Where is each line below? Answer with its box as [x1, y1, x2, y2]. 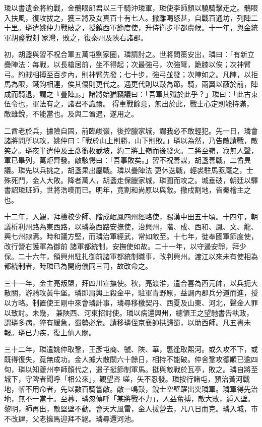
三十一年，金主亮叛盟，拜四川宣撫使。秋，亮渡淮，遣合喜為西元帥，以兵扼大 [4, 277, 258, 288]
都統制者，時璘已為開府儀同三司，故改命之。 [4, 261, 152, 271]
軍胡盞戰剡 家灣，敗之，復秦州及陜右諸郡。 [4, 32, 148, 42]
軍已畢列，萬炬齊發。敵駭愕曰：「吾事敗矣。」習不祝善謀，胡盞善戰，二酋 [4, 155, 244, 165]
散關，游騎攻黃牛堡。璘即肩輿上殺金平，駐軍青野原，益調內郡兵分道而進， [4, 287, 251, 298]
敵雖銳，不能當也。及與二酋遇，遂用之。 [4, 108, 138, 118]
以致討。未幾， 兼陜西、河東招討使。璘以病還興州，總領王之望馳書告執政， [4, 307, 253, 318]
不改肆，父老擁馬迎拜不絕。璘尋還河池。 [4, 413, 138, 423]
